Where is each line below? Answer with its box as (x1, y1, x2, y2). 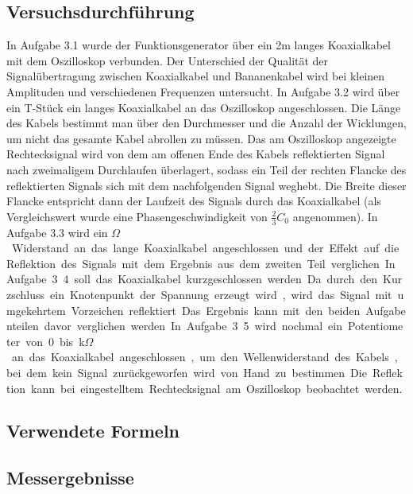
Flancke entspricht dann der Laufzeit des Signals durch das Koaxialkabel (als (6, 193, 381, 209)
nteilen (6, 317, 39, 334)
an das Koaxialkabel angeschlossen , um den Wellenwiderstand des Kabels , (11, 348, 398, 365)
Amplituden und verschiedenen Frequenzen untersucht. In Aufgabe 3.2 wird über (6, 83, 400, 99)
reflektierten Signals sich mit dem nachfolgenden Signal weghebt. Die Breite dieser (6, 177, 407, 193)
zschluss (6, 286, 45, 302)
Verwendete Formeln (6, 418, 180, 443)
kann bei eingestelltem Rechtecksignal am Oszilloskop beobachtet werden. (31, 379, 403, 396)
